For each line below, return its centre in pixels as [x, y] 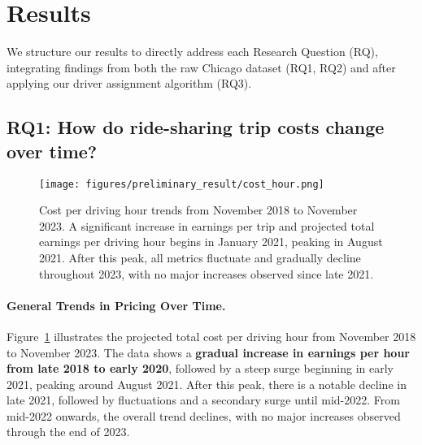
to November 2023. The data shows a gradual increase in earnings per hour [208, 352]
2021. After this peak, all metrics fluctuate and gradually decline [200, 257]
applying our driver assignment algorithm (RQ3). [129, 83]
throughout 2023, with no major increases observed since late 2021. [207, 273]
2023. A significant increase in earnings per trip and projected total [207, 225]
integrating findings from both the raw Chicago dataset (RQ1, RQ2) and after [201, 67]
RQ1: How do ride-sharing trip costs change [196, 127]
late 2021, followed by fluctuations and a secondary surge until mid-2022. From [203, 400]
